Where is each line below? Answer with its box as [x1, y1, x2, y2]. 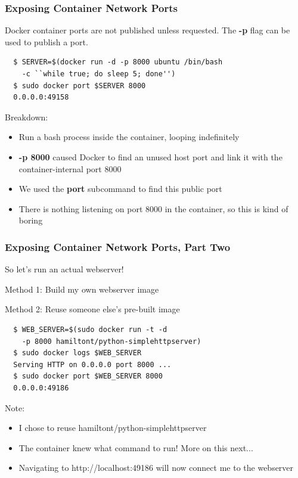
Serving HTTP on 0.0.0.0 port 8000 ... [13, 360, 172, 369]
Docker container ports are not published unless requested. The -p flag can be [5, 24, 290, 36]
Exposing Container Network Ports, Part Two [5, 239, 231, 254]
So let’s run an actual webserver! [5, 263, 124, 275]
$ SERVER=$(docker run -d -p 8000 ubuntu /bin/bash [13, 58, 223, 67]
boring [18, 214, 43, 226]
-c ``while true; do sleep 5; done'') [21, 70, 176, 78]
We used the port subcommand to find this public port [18, 182, 222, 195]
